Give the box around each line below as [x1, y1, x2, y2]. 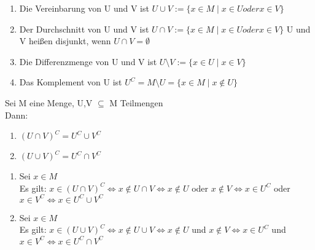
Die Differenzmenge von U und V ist [19, 55, 157, 68]
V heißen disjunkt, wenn [19, 34, 111, 47]
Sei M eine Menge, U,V [5, 96, 93, 109]
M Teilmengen [109, 96, 163, 109]
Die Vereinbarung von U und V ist [19, 2, 149, 14]
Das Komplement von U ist [19, 76, 122, 88]
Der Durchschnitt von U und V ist [19, 22, 149, 35]
